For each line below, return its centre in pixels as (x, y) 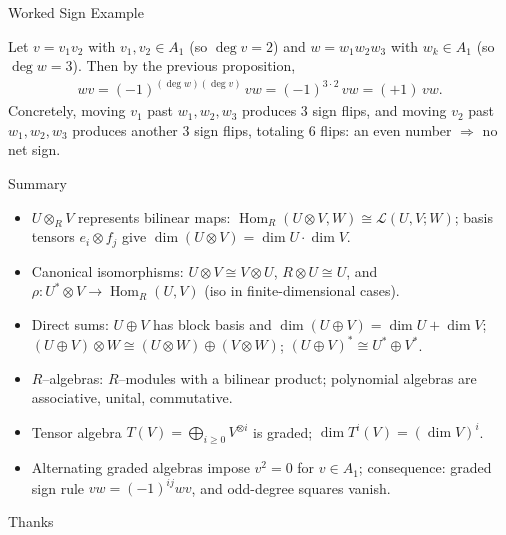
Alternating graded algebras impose (140, 467)
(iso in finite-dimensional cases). (302, 290)
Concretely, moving (67, 110)
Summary (37, 183)
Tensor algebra (76, 431)
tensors (53, 236)
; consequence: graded (425, 467)
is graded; (283, 431)
